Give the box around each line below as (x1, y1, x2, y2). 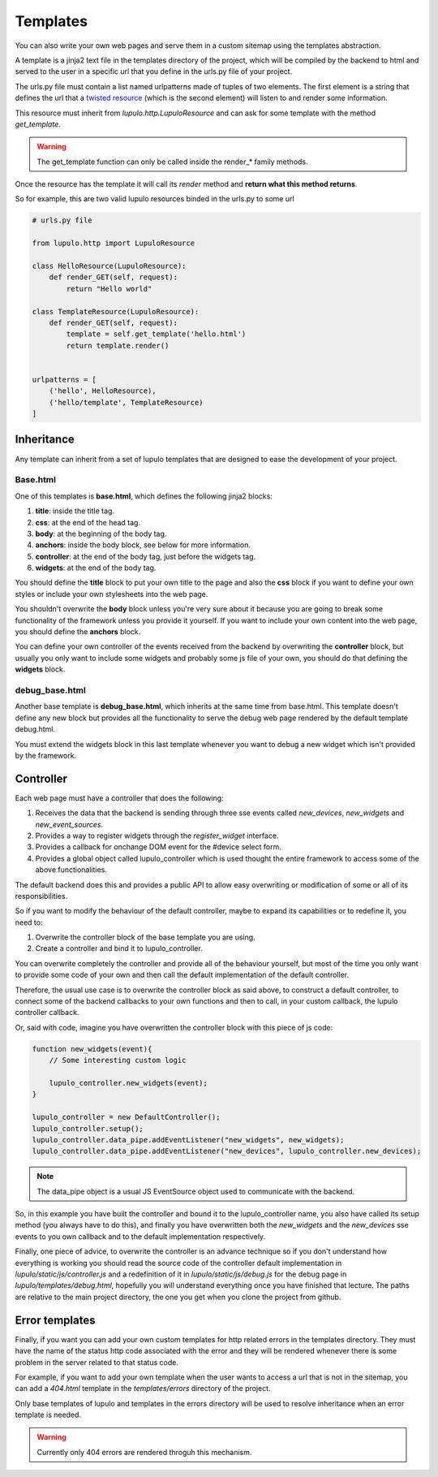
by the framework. (15, 750, 77, 760)
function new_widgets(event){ (32, 1044, 152, 1053)
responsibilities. (15, 891, 68, 900)
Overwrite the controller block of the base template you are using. (35, 932, 255, 942)
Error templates (15, 1313, 96, 1327)
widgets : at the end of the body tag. (35, 563, 157, 572)
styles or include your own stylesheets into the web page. (15, 589, 208, 598)
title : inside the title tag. (35, 506, 115, 516)
